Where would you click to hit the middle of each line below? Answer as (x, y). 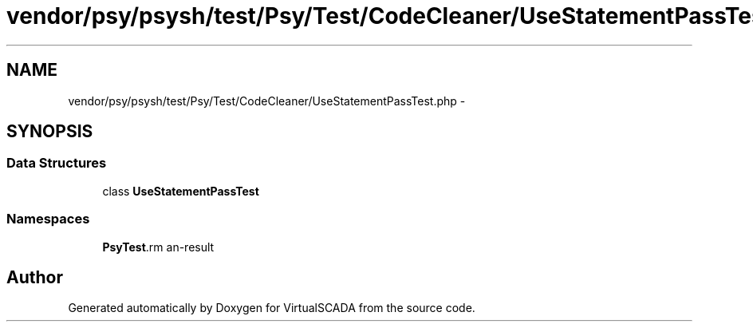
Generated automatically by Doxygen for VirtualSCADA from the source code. (272, 308)
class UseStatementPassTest (181, 191)
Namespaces (48, 219)
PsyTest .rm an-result (158, 247)
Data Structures (57, 163)
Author (35, 277)
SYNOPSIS (50, 132)
